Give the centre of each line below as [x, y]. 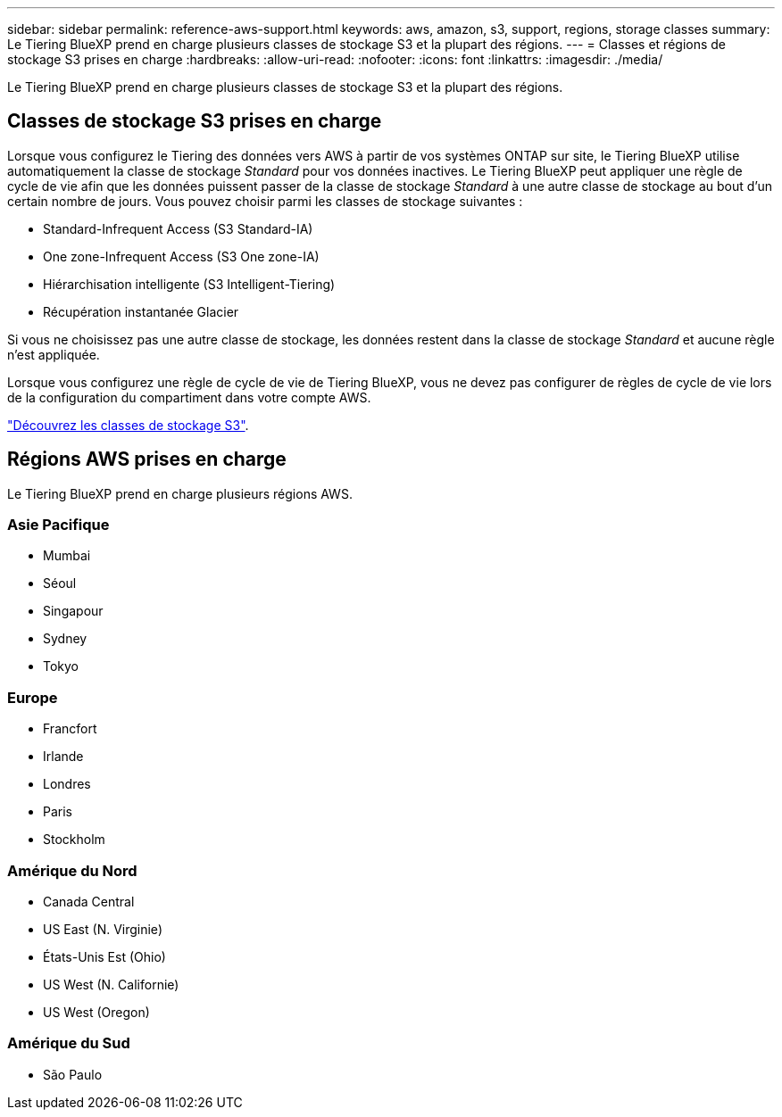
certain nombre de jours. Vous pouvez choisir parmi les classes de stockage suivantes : [265, 201]
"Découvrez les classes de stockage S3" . [128, 425]
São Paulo [73, 1074]
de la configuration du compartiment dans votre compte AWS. [189, 397]
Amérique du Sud [69, 1043]
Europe [33, 697]
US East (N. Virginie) [103, 929]
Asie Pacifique [58, 525]
